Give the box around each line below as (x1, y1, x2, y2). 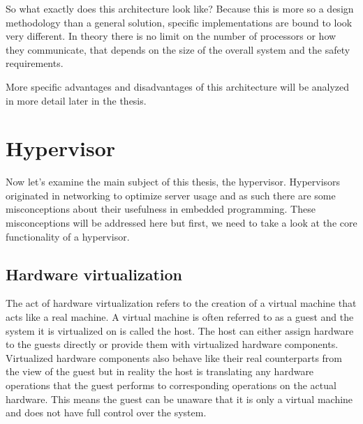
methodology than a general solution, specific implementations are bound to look (6, 15, 353, 29)
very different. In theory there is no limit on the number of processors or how (6, 29, 336, 43)
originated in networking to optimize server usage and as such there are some (6, 188, 336, 202)
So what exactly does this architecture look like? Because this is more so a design (6, 1, 354, 15)
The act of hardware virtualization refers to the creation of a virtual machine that (6, 296, 357, 310)
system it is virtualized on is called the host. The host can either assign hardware (6, 323, 354, 338)
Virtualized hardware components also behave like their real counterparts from (6, 350, 342, 365)
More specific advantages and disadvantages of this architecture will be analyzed (6, 79, 350, 93)
